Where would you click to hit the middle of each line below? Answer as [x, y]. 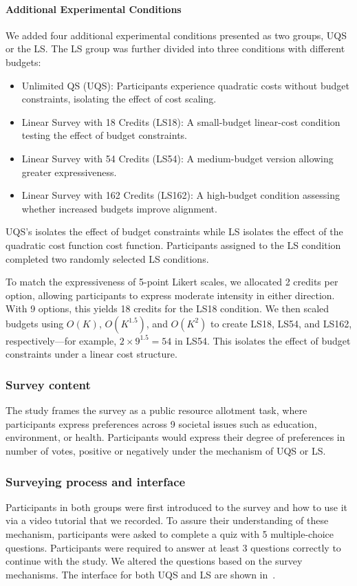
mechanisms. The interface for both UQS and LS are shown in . [141, 574]
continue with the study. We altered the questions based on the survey [154, 561]
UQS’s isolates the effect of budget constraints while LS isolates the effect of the [174, 231]
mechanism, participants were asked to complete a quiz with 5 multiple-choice [170, 534]
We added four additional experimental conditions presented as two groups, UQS [176, 35]
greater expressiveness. [69, 172]
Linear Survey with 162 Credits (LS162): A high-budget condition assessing [181, 195]
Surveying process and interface [96, 481]
